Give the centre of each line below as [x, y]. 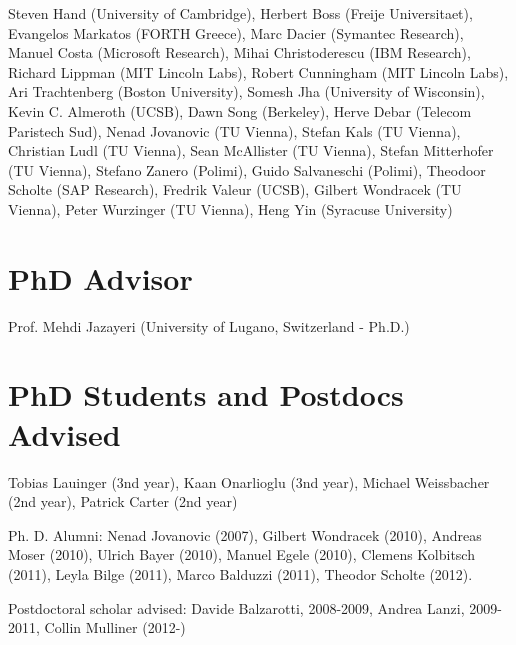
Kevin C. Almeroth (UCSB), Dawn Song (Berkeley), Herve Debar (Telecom [240, 110]
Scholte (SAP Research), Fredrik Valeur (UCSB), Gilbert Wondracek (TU [235, 189]
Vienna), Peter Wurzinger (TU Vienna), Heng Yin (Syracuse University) [230, 208]
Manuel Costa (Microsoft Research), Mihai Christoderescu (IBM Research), [239, 52]
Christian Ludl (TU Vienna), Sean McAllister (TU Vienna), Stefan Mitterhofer [251, 150]
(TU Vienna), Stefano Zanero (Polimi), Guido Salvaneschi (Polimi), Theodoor [247, 169]
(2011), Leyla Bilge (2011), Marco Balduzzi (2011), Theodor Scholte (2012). [240, 573]
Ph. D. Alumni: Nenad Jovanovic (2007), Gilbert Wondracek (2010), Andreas [245, 534]
